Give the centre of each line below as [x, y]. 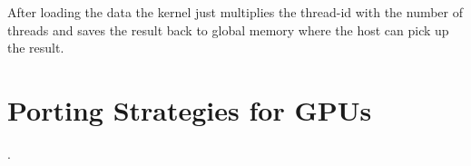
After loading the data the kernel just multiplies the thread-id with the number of [235, 12]
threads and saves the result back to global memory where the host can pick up [228, 29]
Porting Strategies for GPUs [190, 109]
